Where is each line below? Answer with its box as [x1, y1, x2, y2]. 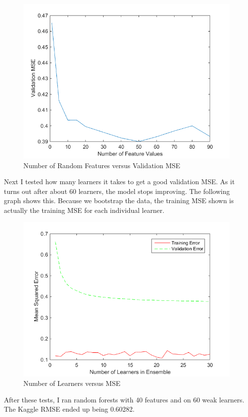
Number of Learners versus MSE [23, 378, 121, 388]
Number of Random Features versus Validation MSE [23, 160, 180, 170]
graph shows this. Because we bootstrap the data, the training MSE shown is [4, 195, 234, 206]
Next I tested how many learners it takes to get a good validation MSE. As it [4, 176, 235, 187]
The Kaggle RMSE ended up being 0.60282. [4, 404, 135, 414]
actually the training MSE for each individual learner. [4, 205, 164, 215]
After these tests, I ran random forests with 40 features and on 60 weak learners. [4, 394, 245, 404]
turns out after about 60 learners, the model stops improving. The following [4, 186, 230, 196]
